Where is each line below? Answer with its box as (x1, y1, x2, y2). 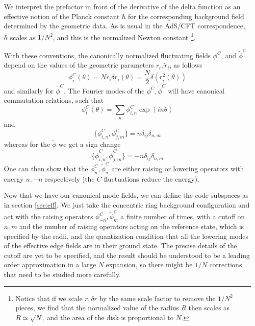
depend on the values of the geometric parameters (4, 60, 154, 70)
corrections (209, 259, 242, 270)
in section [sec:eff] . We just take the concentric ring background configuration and (4, 199, 250, 210)
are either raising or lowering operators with (111, 163, 244, 173)
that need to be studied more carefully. (4, 269, 121, 279)
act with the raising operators (4, 211, 93, 221)
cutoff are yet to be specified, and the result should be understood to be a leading (4, 250, 250, 260)
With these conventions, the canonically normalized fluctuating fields (4, 50, 211, 60)
